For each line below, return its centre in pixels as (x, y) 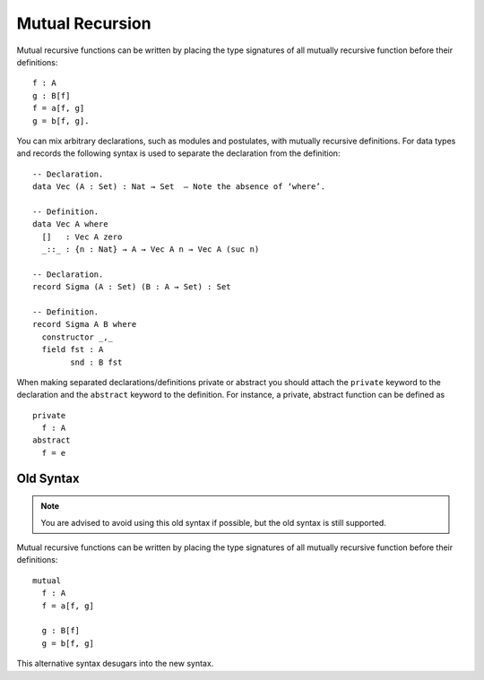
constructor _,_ (78, 337)
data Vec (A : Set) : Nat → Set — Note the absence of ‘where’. (179, 187)
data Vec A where (70, 224)
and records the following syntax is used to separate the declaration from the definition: (178, 153)
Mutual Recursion (84, 23)
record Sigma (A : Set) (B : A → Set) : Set (132, 287)
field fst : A (73, 350)
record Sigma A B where (85, 324)
